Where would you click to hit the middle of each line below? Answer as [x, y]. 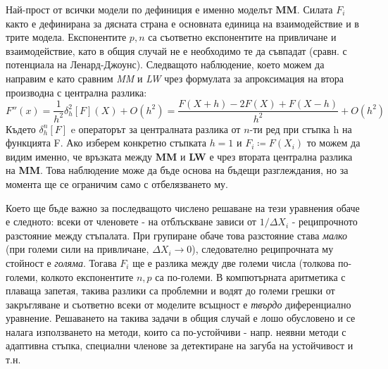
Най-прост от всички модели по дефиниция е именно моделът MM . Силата [169, 9]
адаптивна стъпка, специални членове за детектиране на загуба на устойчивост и [180, 345]
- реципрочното [325, 221]
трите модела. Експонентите [66, 37]
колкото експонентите [87, 276]
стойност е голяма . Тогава [61, 262]
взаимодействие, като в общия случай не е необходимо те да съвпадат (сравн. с [176, 50]
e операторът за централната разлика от [156, 129]
